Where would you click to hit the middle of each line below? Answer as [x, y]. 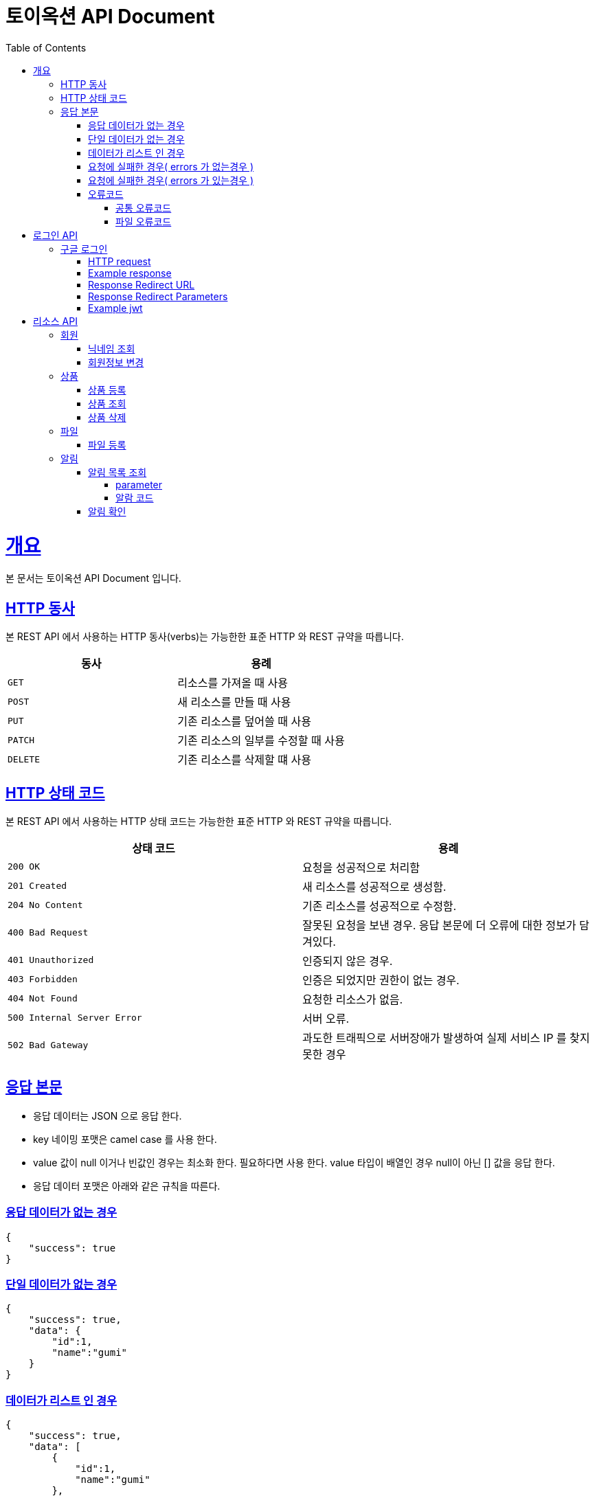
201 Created [37, 886]
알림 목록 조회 [117, 472]
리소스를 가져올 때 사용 [233, 683]
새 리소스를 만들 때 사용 [234, 702]
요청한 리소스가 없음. [353, 999]
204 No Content [45, 905]
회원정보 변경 [116, 362]
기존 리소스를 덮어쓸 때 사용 [244, 722]
